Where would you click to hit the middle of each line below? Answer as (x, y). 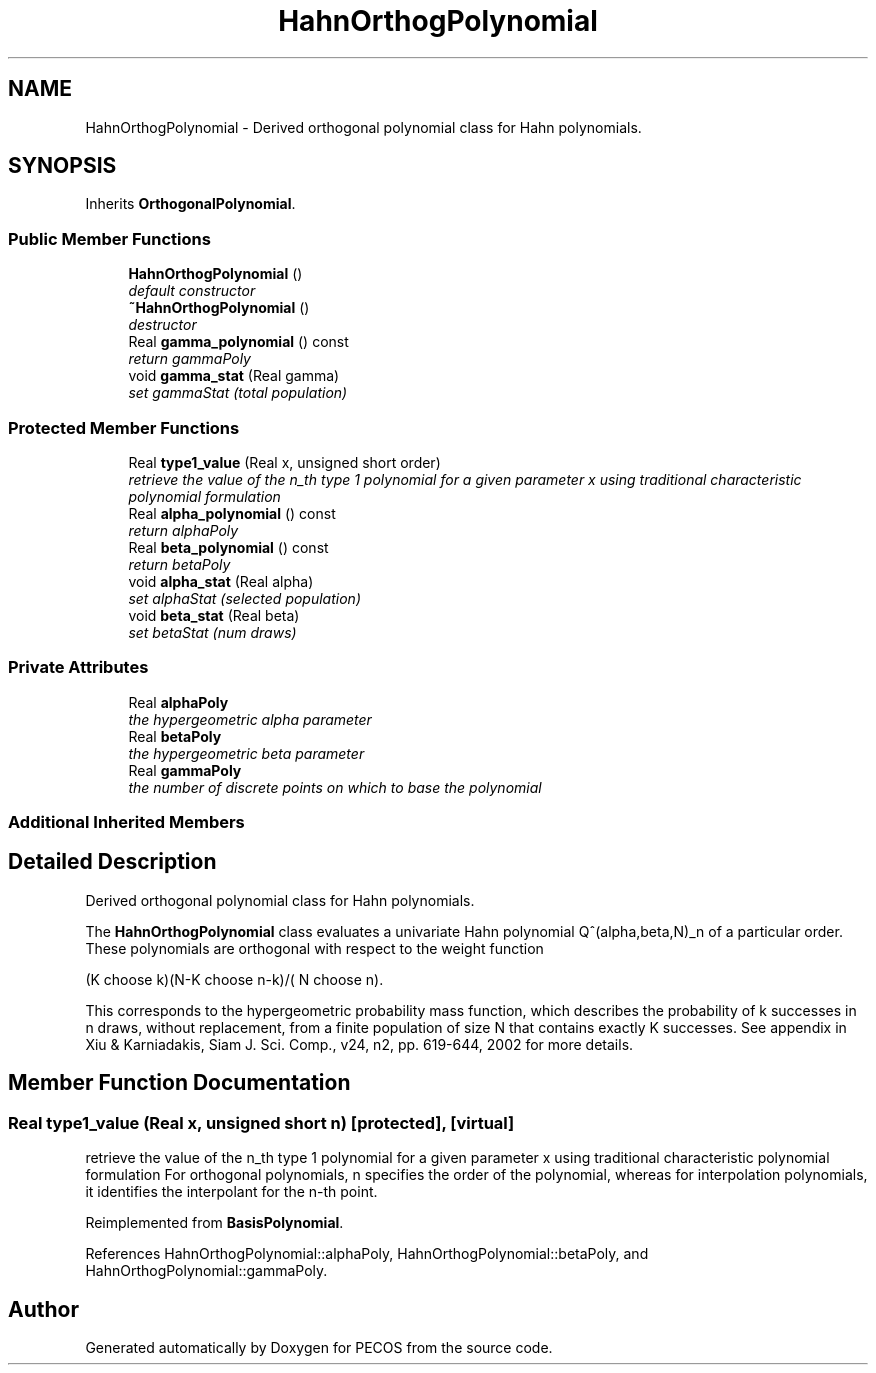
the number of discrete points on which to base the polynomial (335, 787)
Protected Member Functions (124, 427)
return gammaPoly (189, 359)
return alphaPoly (183, 530)
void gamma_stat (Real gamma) (234, 376)
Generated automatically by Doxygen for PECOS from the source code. (319, 1347)
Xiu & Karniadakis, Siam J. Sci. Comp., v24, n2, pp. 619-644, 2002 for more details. (359, 1044)
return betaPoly (179, 564)
